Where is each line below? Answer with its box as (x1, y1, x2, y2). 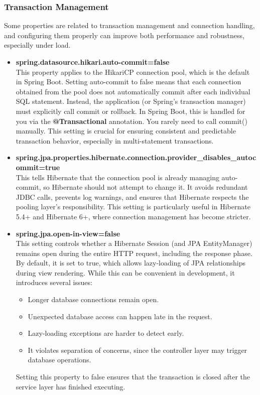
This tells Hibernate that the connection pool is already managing (16, 172, 219, 182)
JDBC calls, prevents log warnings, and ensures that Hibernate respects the (16, 191, 249, 202)
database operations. (28, 354, 91, 365)
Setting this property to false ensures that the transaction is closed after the (16, 371, 250, 382)
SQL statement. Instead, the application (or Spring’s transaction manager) (16, 96, 246, 106)
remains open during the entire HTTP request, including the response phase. (16, 247, 252, 258)
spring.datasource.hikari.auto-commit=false (16, 57, 170, 67)
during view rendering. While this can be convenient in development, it (16, 267, 235, 278)
